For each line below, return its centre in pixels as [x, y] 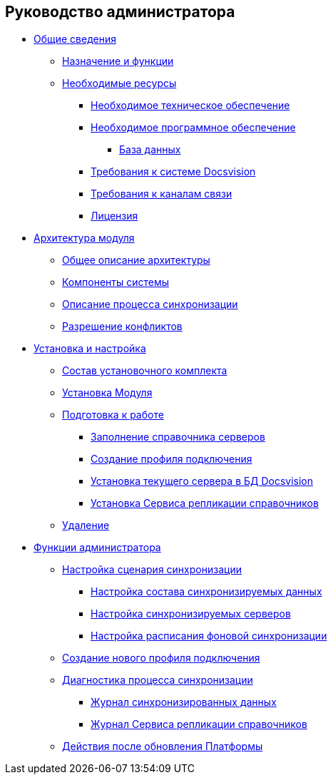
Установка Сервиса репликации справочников [205, 503]
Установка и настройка [90, 349]
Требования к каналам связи [162, 194]
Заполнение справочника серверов [178, 437]
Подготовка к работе [113, 415]
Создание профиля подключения [171, 459]
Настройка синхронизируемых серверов [191, 614]
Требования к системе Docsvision [173, 172]
